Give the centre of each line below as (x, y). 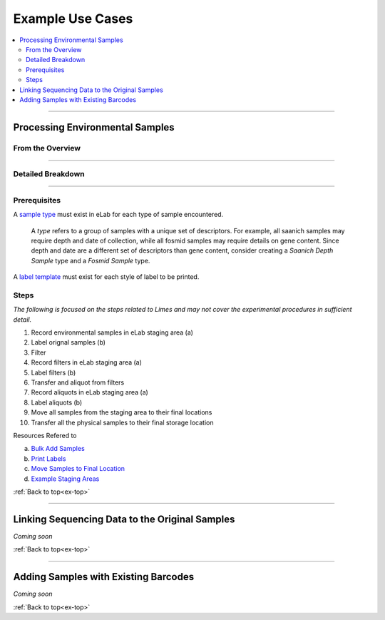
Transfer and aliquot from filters (78, 382)
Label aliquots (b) (57, 402)
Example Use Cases (73, 19)
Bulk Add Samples (58, 449)
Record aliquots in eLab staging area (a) (90, 392)
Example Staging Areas (65, 479)
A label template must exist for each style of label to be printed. (106, 277)
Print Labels (48, 458)
